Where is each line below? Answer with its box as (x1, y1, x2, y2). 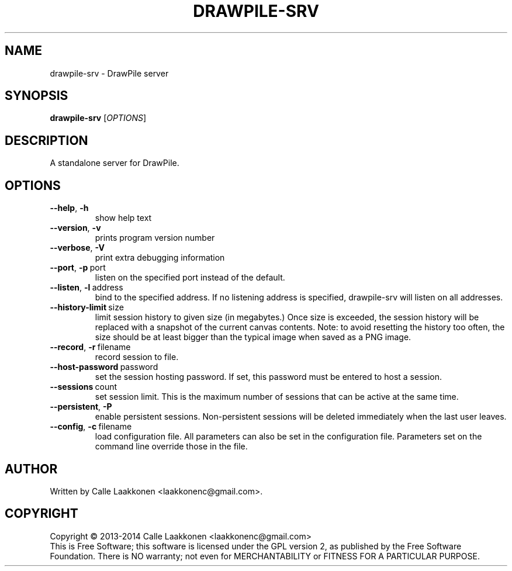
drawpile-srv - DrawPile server (50, 68, 169, 78)
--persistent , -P (50, 402, 112, 412)
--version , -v (50, 223, 101, 233)
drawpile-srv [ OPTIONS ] (50, 113, 147, 123)
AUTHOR (5, 461, 58, 476)
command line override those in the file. (95, 441, 248, 452)
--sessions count (50, 382, 117, 392)
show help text (95, 213, 152, 223)
